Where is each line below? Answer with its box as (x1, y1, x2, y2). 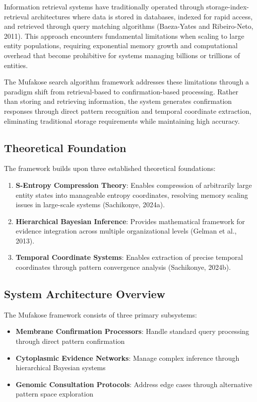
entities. (4, 60, 28, 70)
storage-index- (206, 1, 249, 11)
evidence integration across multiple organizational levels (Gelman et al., (15, 226, 237, 236)
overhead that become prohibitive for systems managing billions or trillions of (4, 50, 240, 60)
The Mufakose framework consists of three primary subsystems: (4, 309, 197, 320)
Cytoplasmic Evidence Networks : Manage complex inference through (15, 352, 240, 363)
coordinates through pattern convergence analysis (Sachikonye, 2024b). (15, 262, 231, 272)
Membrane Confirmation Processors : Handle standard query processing (15, 326, 250, 336)
